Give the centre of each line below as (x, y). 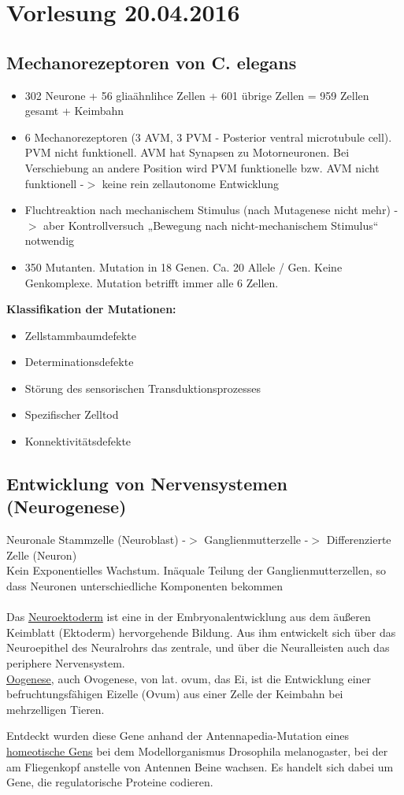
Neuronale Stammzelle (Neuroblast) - (96, 540)
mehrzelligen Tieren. (56, 709)
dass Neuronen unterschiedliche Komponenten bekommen (145, 586)
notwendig (50, 240)
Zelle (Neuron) (42, 555)
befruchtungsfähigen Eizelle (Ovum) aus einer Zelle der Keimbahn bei (175, 694)
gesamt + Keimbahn (74, 111)
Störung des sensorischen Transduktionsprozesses (143, 388)
